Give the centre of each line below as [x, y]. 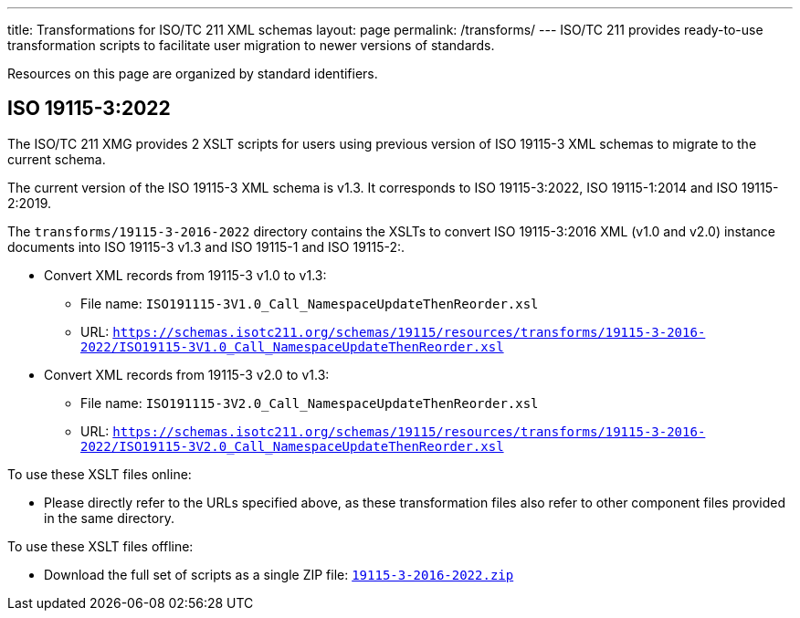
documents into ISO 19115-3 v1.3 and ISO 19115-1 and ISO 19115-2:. [206, 246]
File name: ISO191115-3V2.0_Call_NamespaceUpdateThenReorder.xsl [310, 403]
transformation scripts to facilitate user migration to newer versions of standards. [251, 45]
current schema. [57, 159]
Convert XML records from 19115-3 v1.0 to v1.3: [185, 275]
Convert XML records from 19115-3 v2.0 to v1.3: [187, 374]
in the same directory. [109, 518]
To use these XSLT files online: [100, 474]
